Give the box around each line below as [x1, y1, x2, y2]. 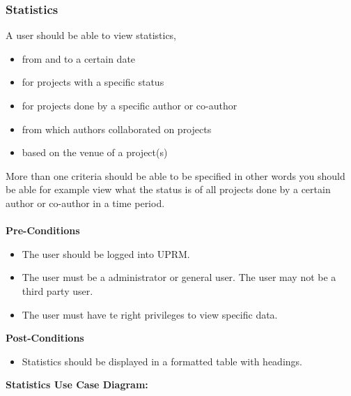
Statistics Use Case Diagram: [6, 377, 148, 392]
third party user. [22, 283, 93, 298]
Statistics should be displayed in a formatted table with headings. [22, 353, 302, 368]
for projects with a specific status [22, 75, 164, 89]
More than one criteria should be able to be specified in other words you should [6, 168, 345, 183]
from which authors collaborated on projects [22, 121, 212, 136]
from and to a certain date [22, 51, 136, 66]
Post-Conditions [6, 330, 84, 345]
